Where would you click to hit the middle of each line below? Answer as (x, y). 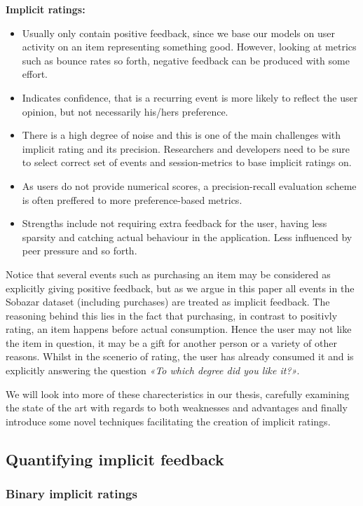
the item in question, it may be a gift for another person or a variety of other (171, 342)
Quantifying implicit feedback (115, 459)
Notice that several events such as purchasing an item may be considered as (168, 274)
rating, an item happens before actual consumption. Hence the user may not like (179, 329)
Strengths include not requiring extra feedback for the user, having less (174, 223)
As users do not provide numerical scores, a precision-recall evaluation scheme (189, 185)
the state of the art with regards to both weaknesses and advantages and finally (177, 408)
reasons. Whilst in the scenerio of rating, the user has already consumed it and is (180, 356)
